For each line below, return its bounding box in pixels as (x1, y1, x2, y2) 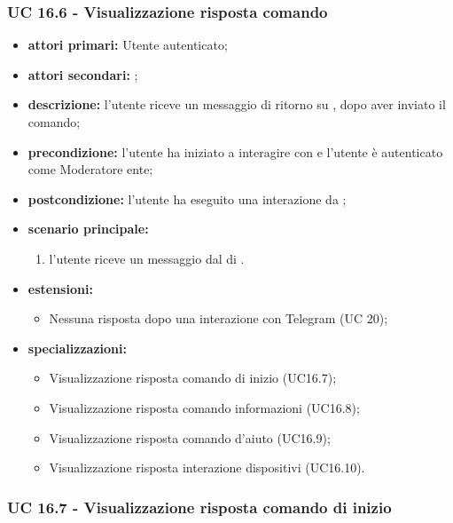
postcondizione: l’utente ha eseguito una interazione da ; (27, 189, 347, 208)
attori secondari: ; (27, 65, 138, 83)
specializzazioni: (27, 338, 127, 357)
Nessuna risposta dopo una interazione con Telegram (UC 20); (49, 309, 388, 328)
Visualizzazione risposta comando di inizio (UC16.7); (49, 368, 337, 387)
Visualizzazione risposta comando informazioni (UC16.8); (49, 398, 360, 416)
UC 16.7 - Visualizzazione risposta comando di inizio (7, 495, 392, 518)
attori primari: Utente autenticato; (27, 36, 228, 54)
